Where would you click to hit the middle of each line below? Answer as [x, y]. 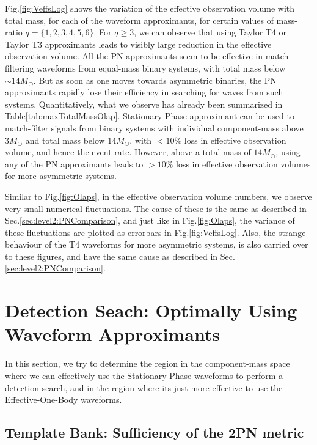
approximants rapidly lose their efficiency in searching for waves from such [144, 92]
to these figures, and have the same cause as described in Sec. [120, 256]
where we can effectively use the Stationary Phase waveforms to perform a [144, 375]
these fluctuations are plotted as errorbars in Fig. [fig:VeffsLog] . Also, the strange [155, 232]
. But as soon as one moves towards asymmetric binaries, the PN [155, 80]
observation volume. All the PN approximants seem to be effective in [134, 56]
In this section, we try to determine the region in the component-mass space [148, 363]
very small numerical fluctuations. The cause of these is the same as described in [156, 208]
